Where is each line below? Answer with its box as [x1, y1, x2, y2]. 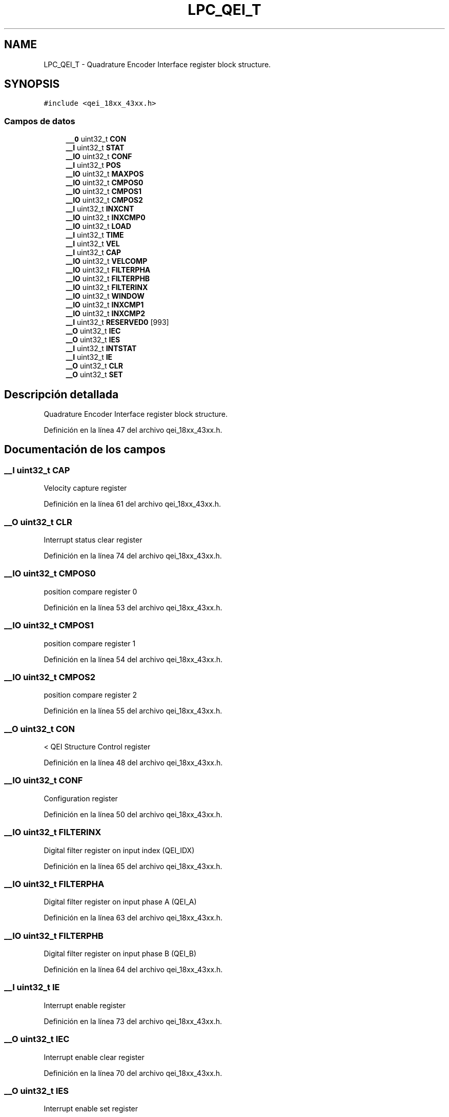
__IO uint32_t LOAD [66, 222, 131, 231]
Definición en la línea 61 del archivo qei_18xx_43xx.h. [44, 499, 221, 509]
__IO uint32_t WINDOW [66, 292, 145, 301]
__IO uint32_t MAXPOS [66, 169, 144, 179]
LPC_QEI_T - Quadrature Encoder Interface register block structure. [44, 60, 271, 69]
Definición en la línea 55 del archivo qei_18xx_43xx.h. [44, 706, 222, 716]
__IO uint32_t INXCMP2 [66, 309, 145, 318]
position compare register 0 [44, 587, 137, 596]
